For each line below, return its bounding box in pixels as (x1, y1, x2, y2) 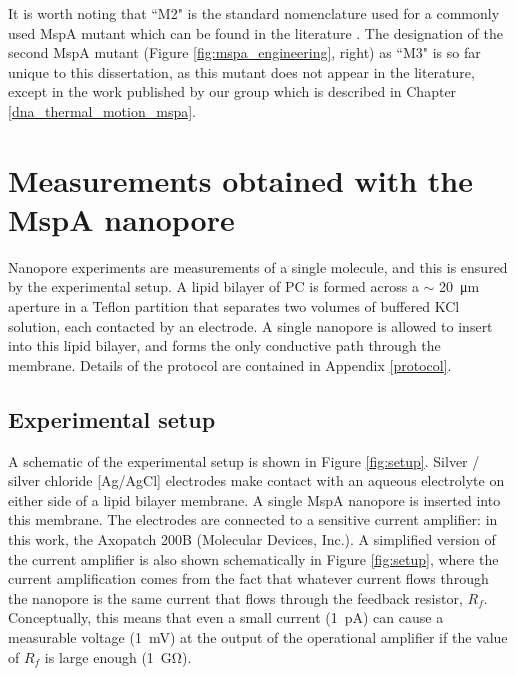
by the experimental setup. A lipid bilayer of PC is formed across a (8, 276, 419, 297)
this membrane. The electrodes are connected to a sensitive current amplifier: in (8, 509, 498, 530)
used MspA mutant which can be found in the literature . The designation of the (8, 22, 504, 43)
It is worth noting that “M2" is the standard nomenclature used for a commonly (8, 3, 500, 23)
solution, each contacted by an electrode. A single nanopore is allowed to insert (8, 315, 493, 336)
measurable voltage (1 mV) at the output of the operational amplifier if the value (8, 626, 508, 647)
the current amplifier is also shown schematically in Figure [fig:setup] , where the (8, 548, 499, 569)
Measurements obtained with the (8, 159, 473, 200)
